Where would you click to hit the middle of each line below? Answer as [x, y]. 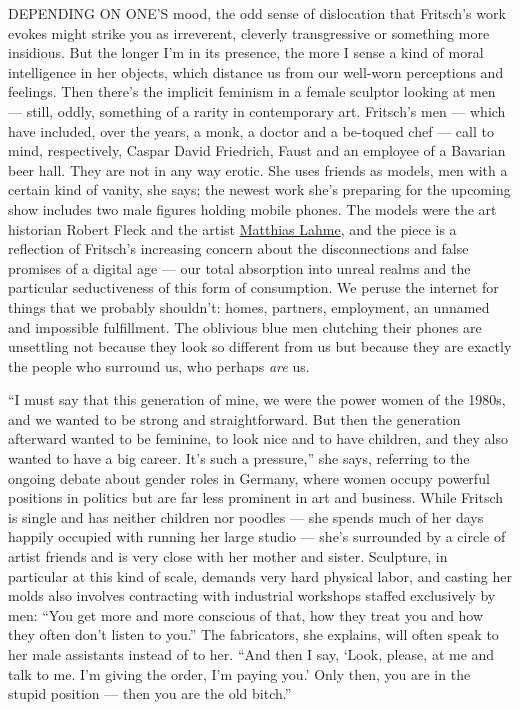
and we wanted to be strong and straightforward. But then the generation [234, 418]
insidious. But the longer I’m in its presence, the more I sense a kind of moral [246, 52]
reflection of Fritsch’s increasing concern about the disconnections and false [238, 248]
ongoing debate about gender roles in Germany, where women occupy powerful [249, 477]
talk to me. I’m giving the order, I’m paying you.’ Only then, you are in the [239, 673]
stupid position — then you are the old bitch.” [150, 693]
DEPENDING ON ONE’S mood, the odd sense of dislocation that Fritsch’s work [257, 13]
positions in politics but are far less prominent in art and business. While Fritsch [256, 497]
